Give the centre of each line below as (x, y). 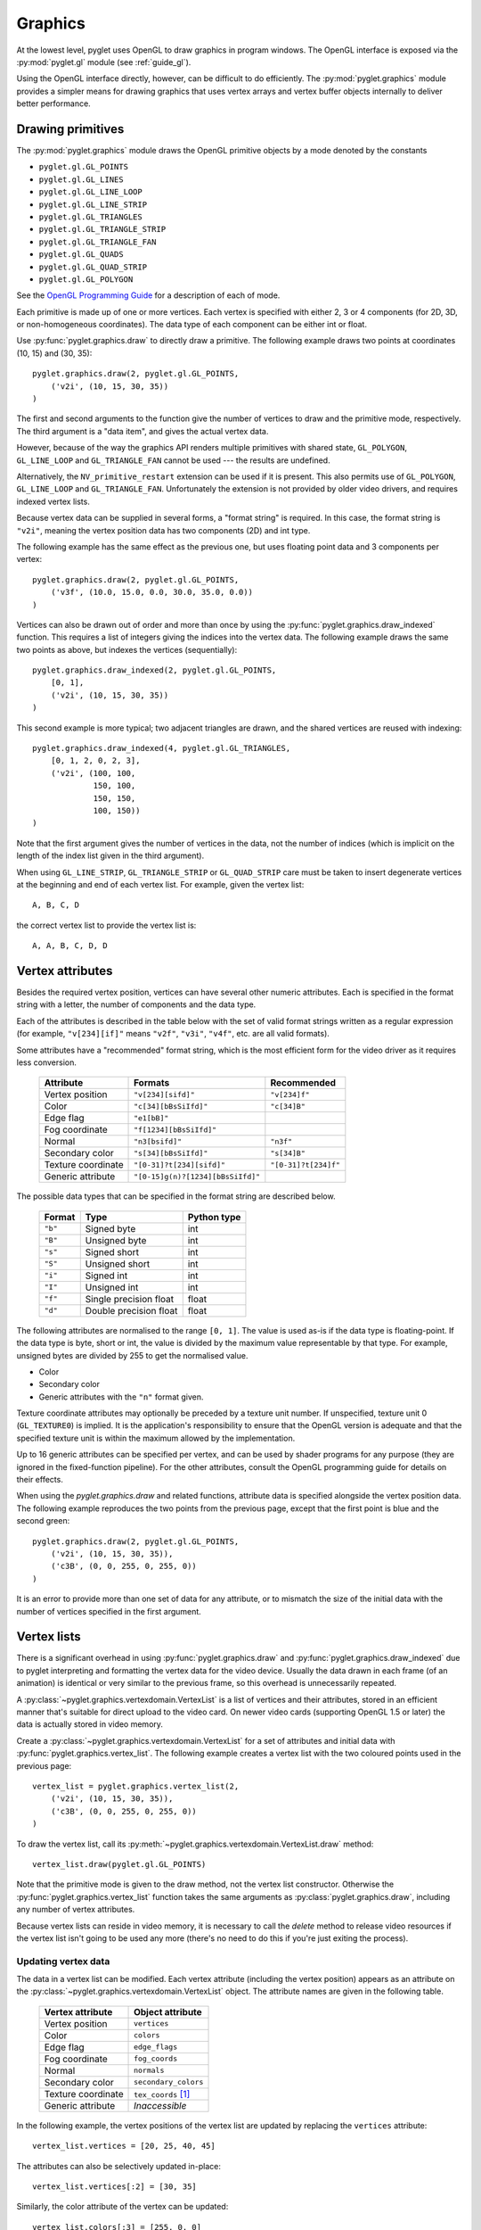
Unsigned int (112, 1287)
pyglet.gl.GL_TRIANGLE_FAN (98, 242)
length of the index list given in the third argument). (110, 855)
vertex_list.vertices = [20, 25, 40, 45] (124, 2146)
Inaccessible (160, 2105)
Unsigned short (118, 1264)
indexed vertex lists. (53, 501)
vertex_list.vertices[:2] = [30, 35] (115, 2186)
